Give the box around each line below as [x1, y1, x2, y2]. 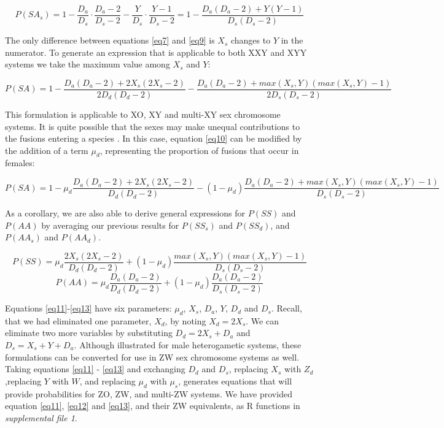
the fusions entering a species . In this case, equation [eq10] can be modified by [5, 132, 302, 145]
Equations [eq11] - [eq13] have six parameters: [5, 302, 172, 315]
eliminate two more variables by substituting [5, 326, 173, 339]
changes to [230, 34, 271, 47]
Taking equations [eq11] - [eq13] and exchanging [5, 362, 185, 375]
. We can [246, 314, 279, 327]
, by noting [165, 314, 206, 327]
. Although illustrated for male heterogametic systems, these [74, 338, 302, 351]
